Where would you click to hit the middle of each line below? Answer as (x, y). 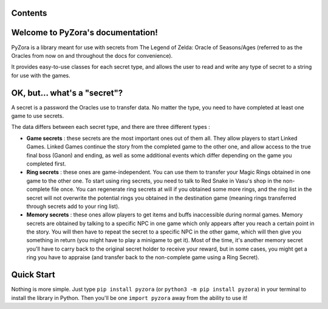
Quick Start (33, 275)
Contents (29, 13)
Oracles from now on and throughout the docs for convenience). (92, 55)
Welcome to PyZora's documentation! (84, 33)
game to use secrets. (37, 116)
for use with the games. (41, 75)
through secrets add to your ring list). (73, 206)
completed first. (46, 164)
